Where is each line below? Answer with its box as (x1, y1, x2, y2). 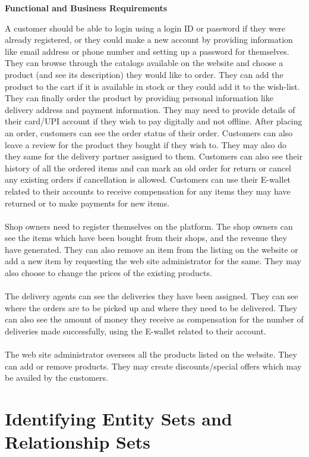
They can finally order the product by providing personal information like (5, 92, 273, 104)
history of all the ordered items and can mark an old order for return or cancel (5, 161, 292, 174)
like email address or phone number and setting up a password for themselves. (5, 45, 289, 57)
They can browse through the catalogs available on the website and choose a (5, 57, 283, 69)
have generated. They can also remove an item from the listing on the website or (5, 243, 298, 255)
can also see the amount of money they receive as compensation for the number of (5, 313, 304, 325)
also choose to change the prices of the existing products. (5, 267, 212, 279)
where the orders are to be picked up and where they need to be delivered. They (5, 301, 298, 314)
